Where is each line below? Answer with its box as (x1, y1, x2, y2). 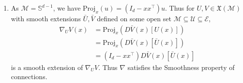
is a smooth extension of (11, 62, 83, 72)
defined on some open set (97, 14, 171, 23)
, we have (53, 3, 81, 13)
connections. (11, 71, 47, 82)
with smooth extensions (11, 14, 81, 23)
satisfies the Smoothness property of (127, 62, 235, 72)
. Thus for (165, 3, 195, 13)
